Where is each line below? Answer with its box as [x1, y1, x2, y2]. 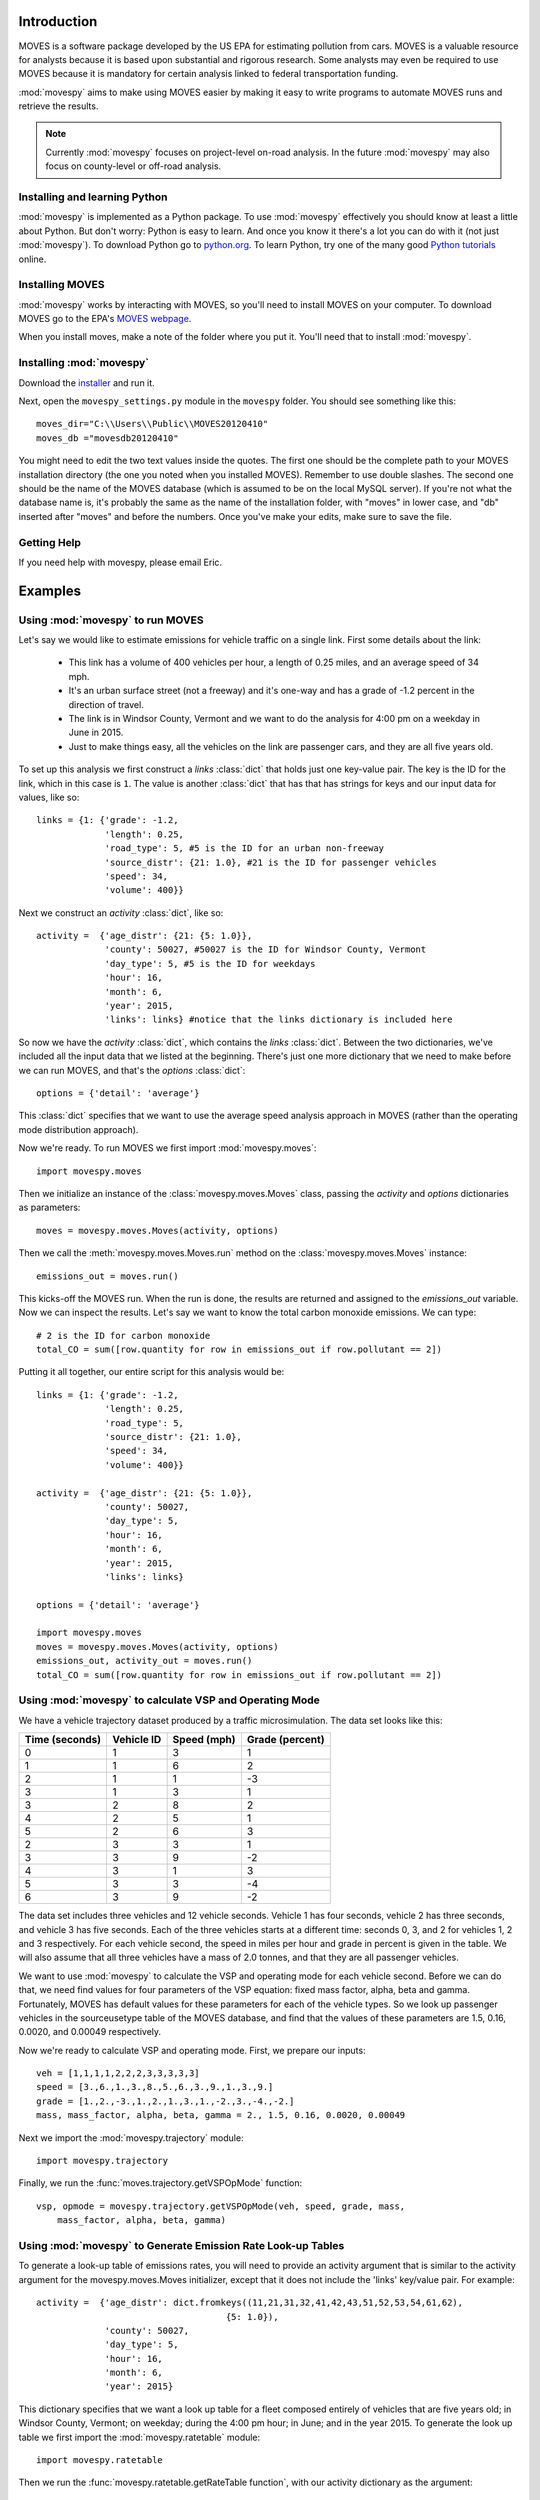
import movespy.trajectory [36, 2155, 169, 2167]
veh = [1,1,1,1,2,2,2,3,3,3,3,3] [36, 2068, 200, 2079]
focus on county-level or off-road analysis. [45, 160, 222, 172]
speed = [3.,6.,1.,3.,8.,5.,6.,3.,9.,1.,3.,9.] [36, 2081, 274, 2093]
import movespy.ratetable [36, 2455, 164, 2466]
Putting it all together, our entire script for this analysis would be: [18, 1366, 285, 1378]
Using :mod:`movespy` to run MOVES [18, 613, 204, 627]
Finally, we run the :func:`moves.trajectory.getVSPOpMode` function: [18, 2177, 303, 2189]
